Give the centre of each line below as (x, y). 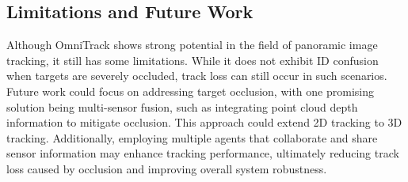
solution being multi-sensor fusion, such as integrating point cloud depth (182, 106)
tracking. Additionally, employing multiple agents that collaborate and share (192, 137)
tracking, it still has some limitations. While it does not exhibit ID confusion (193, 60)
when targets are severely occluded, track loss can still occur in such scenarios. (197, 76)
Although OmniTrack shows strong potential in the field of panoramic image (192, 45)
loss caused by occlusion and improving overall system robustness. (167, 168)
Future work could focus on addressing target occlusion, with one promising (190, 91)
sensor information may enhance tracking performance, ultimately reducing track (203, 153)
